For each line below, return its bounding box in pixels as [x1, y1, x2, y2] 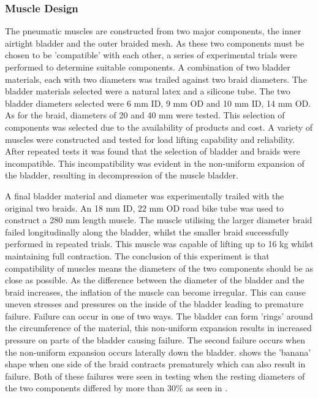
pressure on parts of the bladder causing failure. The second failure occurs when [5, 334, 305, 346]
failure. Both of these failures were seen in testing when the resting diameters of [5, 369, 305, 382]
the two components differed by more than [5, 381, 165, 394]
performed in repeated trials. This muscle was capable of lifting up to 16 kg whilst [5, 237, 314, 250]
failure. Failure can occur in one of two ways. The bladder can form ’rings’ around [5, 309, 313, 322]
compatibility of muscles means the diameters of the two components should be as [5, 261, 313, 274]
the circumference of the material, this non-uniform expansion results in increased [5, 321, 312, 334]
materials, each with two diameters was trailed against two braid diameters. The [5, 72, 307, 85]
